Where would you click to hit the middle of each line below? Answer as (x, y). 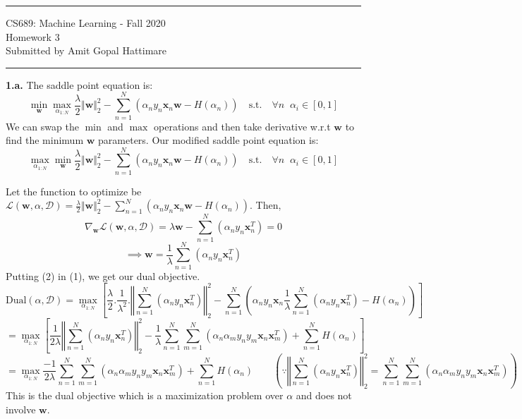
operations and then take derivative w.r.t (242, 126)
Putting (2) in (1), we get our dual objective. (103, 275)
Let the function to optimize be (74, 191)
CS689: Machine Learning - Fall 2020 (86, 23)
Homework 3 (33, 36)
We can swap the (42, 126)
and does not (324, 395)
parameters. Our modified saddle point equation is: (208, 140)
